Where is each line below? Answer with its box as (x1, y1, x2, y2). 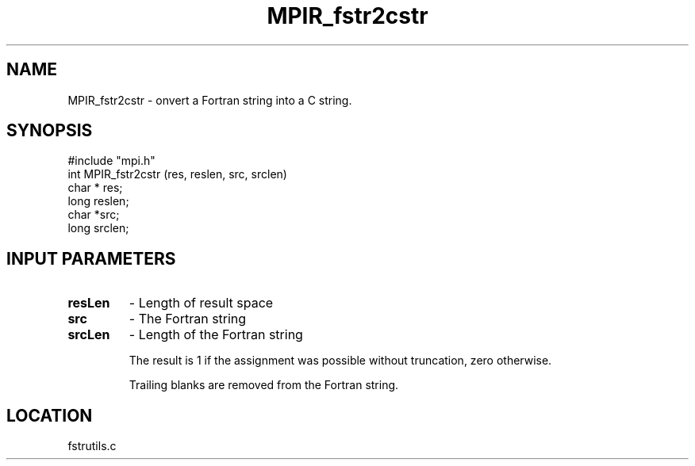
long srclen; (67, 221, 129, 235)
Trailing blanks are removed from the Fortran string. (129, 378, 399, 392)
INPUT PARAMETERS (6, 248, 176, 269)
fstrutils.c (67, 439, 117, 453)
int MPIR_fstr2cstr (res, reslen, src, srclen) (67, 167, 287, 181)
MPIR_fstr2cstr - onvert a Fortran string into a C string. (67, 93, 352, 107)
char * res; (67, 181, 123, 195)
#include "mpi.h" (67, 154, 156, 168)
